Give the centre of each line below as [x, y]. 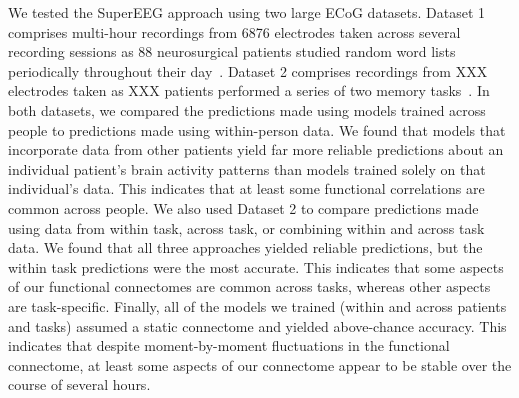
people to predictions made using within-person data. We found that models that [257, 129]
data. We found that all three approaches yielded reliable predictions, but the [245, 247]
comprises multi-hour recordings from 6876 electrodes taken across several [234, 31]
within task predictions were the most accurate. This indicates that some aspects [256, 266]
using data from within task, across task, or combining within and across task [246, 227]
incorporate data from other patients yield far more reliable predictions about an [256, 149]
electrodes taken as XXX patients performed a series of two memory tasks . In [249, 90]
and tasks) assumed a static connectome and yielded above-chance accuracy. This [257, 325]
